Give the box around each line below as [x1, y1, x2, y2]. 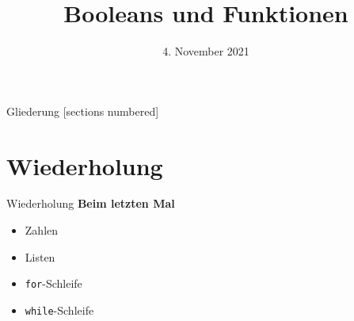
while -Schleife [25, 301, 94, 318]
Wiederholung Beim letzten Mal [6, 195, 175, 212]
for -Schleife [25, 275, 82, 292]
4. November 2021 [162, 43, 249, 59]
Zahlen [25, 222, 59, 239]
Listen [25, 248, 55, 265]
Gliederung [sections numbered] [6, 102, 159, 119]
